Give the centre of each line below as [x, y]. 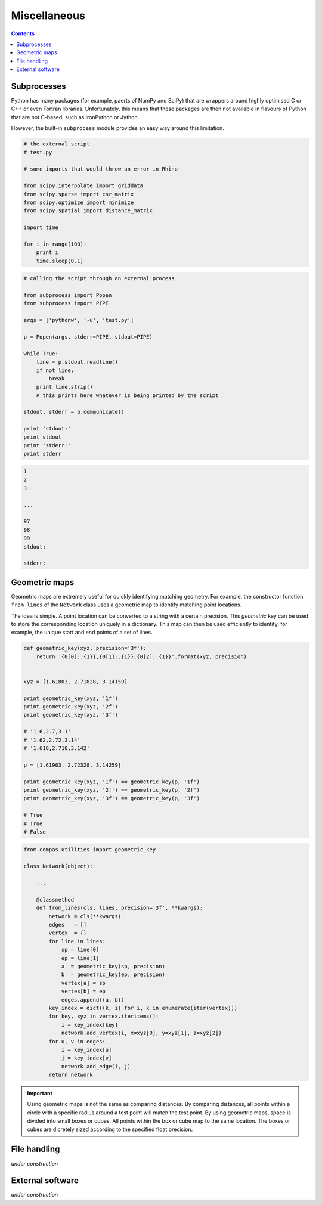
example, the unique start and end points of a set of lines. [82, 633]
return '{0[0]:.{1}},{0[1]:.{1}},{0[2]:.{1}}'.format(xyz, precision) [142, 656]
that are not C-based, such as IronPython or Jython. [75, 117]
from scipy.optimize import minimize [79, 202]
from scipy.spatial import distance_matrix [88, 211]
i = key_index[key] [90, 1025]
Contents [23, 33]
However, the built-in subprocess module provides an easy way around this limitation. [118, 128]
